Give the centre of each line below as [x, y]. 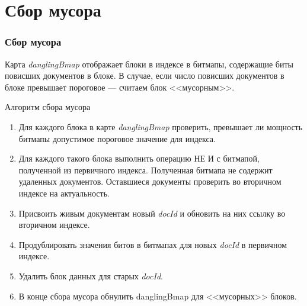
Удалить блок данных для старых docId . [91, 276]
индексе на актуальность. [64, 193]
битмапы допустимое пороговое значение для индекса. [117, 138]
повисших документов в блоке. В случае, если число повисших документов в [145, 75]
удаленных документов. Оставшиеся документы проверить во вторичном [150, 181]
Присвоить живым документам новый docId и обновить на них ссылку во [152, 213]
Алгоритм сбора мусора [48, 107]
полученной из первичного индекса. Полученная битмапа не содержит [145, 170]
